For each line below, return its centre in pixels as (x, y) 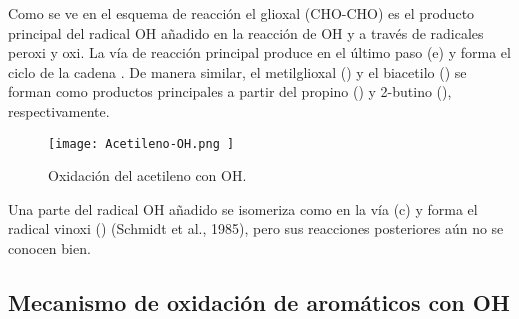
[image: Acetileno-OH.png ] (141, 143)
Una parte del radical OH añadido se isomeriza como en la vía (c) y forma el (243, 208)
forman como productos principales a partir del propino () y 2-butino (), (230, 91)
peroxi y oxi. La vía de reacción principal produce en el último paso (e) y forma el (259, 52)
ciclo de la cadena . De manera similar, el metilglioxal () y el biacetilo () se (237, 71)
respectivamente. (59, 110)
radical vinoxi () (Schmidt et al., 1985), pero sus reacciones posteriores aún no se (256, 228)
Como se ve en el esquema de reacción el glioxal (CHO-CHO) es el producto (241, 13)
